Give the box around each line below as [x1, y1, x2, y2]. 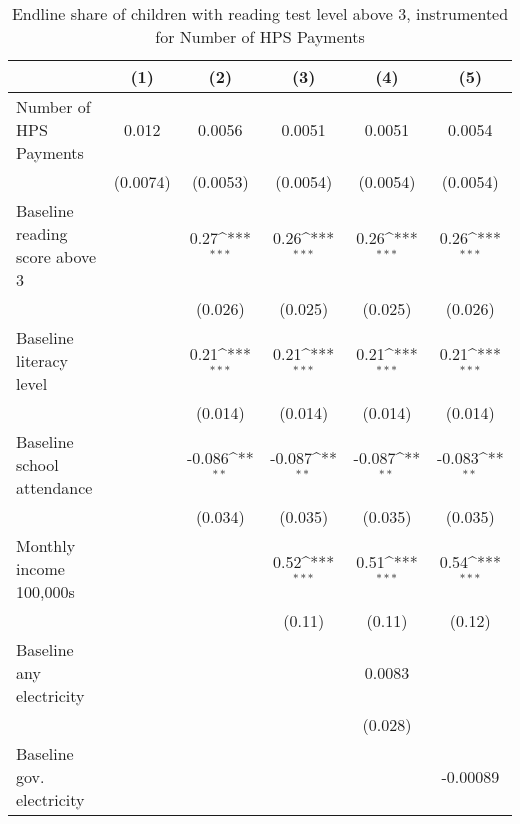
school [16, 453, 59, 476]
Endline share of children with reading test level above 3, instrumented [11, 2, 509, 25]
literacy [16, 349, 69, 372]
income [16, 557, 65, 580]
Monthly [16, 534, 76, 557]
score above [16, 245, 97, 268]
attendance [16, 476, 93, 499]
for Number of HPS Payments [155, 25, 365, 48]
